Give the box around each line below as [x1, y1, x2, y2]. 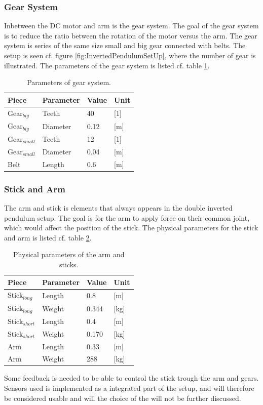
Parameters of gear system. [27, 77, 111, 88]
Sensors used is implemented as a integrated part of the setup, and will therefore [4, 383, 254, 393]
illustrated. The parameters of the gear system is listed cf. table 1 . [4, 60, 210, 70]
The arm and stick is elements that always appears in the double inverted [4, 202, 233, 213]
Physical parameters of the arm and [13, 249, 125, 260]
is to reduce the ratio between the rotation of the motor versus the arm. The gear [4, 30, 257, 40]
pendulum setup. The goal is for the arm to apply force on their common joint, [4, 212, 250, 223]
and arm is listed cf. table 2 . [4, 232, 92, 242]
